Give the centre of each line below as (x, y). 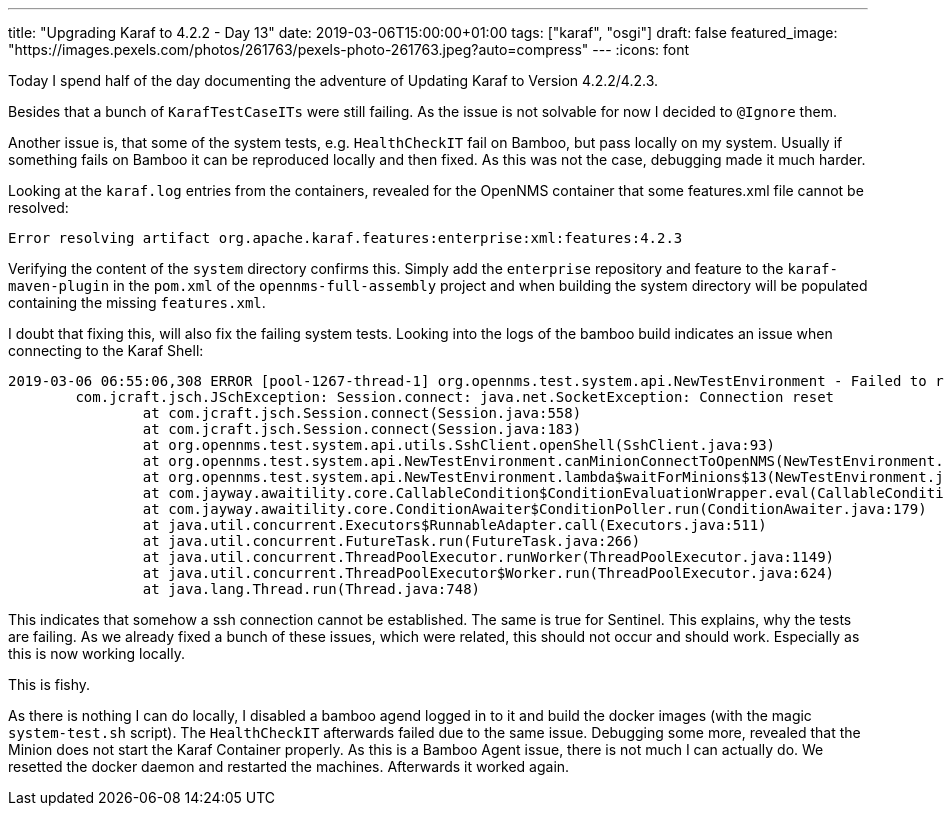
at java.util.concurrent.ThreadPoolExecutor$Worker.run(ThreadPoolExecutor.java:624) (488, 573)
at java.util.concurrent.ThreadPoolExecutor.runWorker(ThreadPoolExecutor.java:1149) (488, 557)
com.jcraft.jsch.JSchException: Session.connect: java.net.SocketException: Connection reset (455, 397)
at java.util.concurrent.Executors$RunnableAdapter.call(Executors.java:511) (454, 525)
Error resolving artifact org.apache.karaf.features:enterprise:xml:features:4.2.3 (345, 238)
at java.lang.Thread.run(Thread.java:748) (311, 589)
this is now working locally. (96, 653)
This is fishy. (49, 684)
